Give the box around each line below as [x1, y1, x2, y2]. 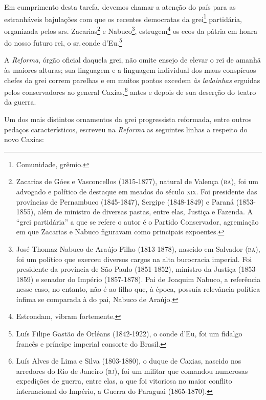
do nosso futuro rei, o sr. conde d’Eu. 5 [4, 36, 122, 48]
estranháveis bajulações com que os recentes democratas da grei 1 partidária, [4, 12, 242, 24]
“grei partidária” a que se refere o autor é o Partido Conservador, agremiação [16, 216, 259, 227]
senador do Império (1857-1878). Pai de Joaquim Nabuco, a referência [41, 273, 261, 284]
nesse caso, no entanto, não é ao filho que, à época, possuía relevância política [16, 284, 260, 294]
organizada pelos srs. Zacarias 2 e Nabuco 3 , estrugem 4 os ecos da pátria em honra [4, 24, 258, 36]
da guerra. [4, 96, 36, 107]
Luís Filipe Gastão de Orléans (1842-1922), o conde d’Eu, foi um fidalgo [16, 328, 242, 339]
